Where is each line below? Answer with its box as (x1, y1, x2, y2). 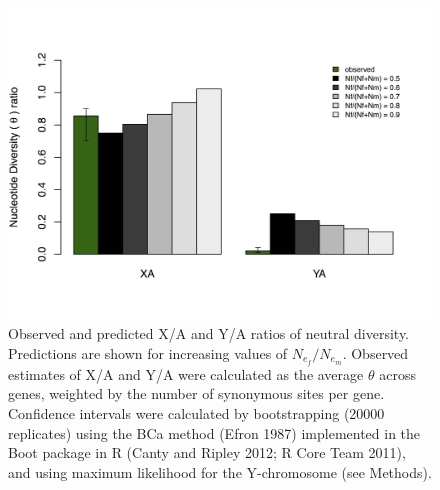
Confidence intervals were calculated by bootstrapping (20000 (8, 403, 385, 424)
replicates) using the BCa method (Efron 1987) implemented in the (8, 422, 421, 443)
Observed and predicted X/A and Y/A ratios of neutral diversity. (8, 323, 410, 344)
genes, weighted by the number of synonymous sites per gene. (8, 383, 385, 404)
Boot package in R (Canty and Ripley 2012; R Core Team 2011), (8, 442, 406, 463)
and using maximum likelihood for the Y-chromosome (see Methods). (8, 461, 432, 482)
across (379, 363, 416, 384)
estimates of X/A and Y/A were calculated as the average (8, 363, 364, 384)
